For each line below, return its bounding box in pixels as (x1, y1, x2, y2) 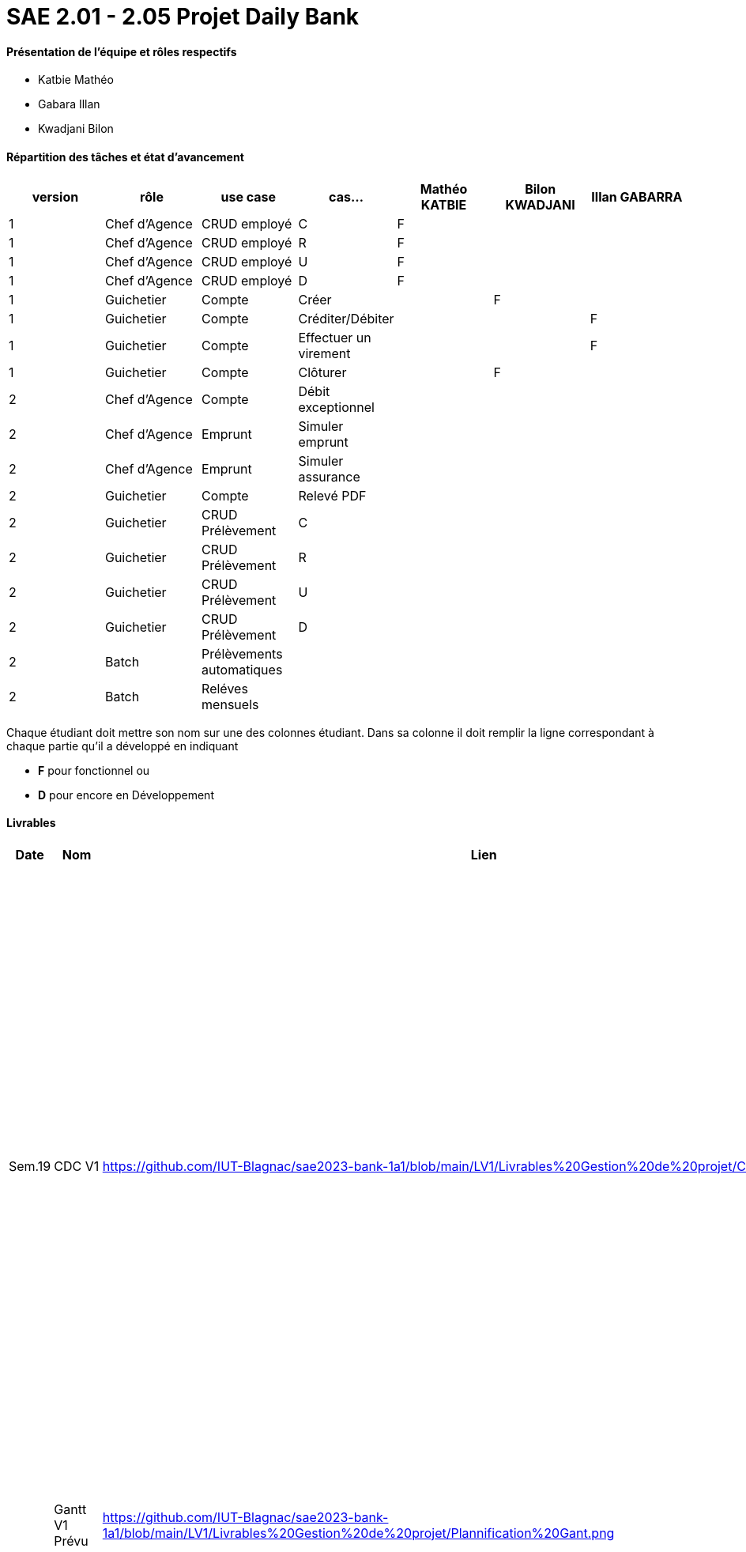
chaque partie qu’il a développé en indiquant (6, 738, 239, 753)
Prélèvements (202, 645, 283, 662)
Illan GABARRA (591, 188, 683, 205)
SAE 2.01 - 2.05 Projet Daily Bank (6, 3, 360, 30)
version (32, 188, 79, 205)
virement (298, 345, 351, 361)
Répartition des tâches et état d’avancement (6, 149, 244, 164)
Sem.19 (9, 1157, 51, 1174)
